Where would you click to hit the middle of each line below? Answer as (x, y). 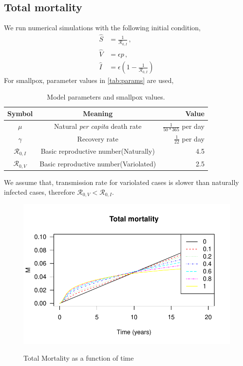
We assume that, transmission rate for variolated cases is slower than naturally (121, 182)
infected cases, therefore (39, 192)
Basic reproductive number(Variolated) (98, 163)
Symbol (20, 113)
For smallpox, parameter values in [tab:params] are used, (89, 80)
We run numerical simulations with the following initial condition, (102, 28)
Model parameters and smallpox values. (106, 96)
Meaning (98, 113)
